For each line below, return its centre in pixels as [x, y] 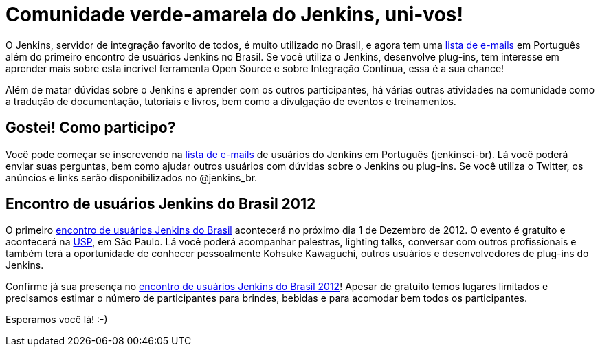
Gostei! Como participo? [91, 128]
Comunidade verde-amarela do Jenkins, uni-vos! [234, 14]
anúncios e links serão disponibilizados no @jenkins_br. [132, 177]
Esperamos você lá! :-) [57, 320]
